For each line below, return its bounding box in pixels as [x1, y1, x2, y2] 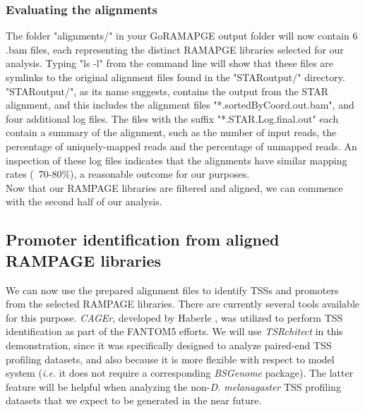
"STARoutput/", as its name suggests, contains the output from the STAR [6, 83, 329, 98]
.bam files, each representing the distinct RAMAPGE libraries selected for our [6, 42, 344, 56]
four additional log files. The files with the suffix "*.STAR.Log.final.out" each [6, 111, 339, 126]
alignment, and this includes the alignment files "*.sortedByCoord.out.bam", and [6, 97, 354, 112]
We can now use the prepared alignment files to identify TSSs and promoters [6, 282, 339, 297]
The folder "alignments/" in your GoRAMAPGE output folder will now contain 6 [6, 28, 358, 43]
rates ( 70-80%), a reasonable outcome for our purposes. [6, 166, 250, 181]
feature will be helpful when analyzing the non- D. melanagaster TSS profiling [6, 379, 341, 394]
